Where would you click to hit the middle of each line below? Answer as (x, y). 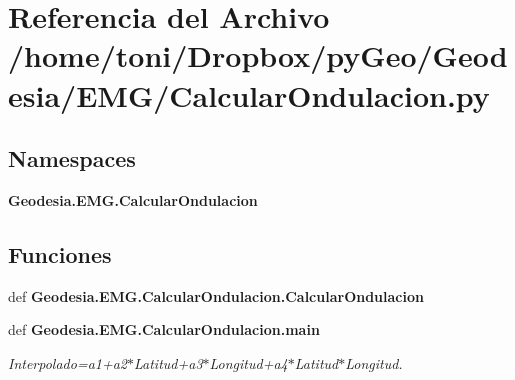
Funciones (60, 253)
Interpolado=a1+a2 (67, 362)
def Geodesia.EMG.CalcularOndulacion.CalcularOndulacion (216, 295)
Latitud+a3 (168, 362)
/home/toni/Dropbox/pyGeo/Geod (258, 55)
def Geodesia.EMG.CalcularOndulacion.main (164, 329)
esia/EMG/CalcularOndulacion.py (249, 94)
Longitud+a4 (248, 362)
